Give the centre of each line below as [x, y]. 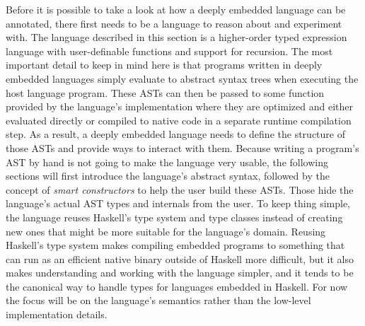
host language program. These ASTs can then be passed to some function [165, 92]
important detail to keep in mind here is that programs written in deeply [164, 65]
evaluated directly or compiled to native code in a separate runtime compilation [179, 120]
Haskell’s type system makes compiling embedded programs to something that [175, 245]
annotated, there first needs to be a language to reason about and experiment [174, 23]
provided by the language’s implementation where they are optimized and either [180, 106]
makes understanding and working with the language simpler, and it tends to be [180, 273]
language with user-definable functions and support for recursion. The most [169, 51]
